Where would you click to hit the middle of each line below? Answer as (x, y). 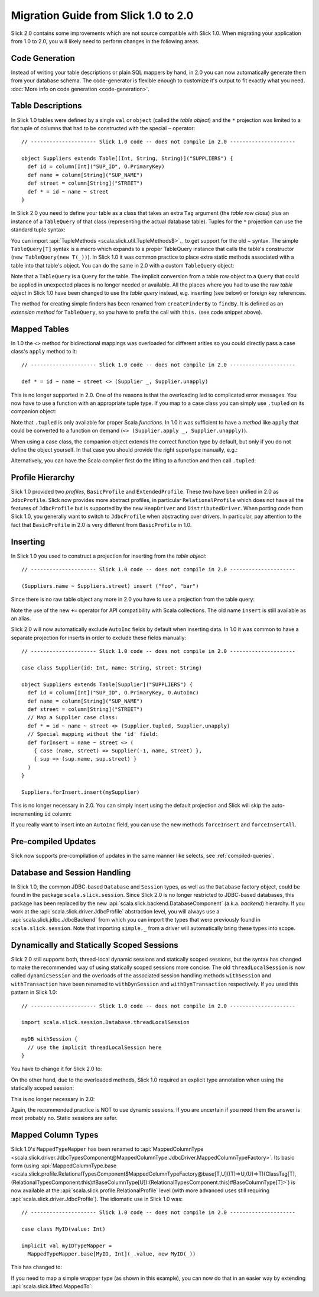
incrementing (27, 813)
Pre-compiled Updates (53, 841)
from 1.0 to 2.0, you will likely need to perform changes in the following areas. (105, 41)
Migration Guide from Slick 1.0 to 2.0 (102, 15)
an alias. (21, 619)
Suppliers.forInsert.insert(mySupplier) (81, 792)
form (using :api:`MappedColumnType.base (64, 1166)
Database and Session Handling (71, 872)
